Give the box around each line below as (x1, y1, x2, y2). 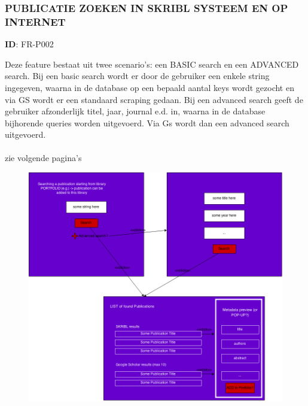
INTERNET (5, 14, 66, 29)
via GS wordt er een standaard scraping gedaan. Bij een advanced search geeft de (5, 93, 303, 105)
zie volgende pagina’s (5, 152, 82, 164)
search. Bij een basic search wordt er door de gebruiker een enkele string (5, 69, 270, 82)
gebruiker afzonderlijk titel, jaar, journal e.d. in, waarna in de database (5, 105, 266, 117)
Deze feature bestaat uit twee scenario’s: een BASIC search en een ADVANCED (5, 57, 299, 70)
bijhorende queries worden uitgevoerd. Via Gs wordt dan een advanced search (5, 116, 289, 129)
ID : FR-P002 (5, 38, 54, 50)
